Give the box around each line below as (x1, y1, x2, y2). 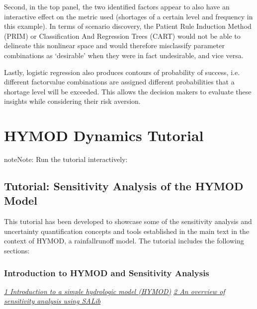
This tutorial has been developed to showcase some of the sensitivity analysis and (4, 216, 252, 227)
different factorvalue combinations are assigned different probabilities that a (4, 77, 235, 87)
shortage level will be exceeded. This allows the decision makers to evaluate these (4, 86, 252, 96)
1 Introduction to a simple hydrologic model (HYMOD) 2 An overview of (4, 286, 225, 296)
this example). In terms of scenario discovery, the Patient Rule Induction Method (4, 21, 252, 31)
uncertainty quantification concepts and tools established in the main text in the (4, 226, 250, 236)
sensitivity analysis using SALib (4, 296, 101, 306)
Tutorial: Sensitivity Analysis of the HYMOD (4, 178, 244, 194)
